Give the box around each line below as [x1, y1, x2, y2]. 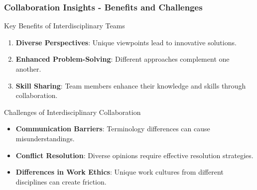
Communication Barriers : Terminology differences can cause [15, 123, 210, 134]
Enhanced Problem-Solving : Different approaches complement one [15, 54, 230, 64]
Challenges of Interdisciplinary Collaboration [4, 106, 141, 117]
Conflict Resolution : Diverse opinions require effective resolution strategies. [15, 150, 254, 160]
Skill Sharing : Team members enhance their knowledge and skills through [15, 80, 246, 91]
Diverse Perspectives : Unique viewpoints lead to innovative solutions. [15, 37, 237, 47]
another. [15, 64, 41, 74]
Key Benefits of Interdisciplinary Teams [4, 20, 125, 31]
